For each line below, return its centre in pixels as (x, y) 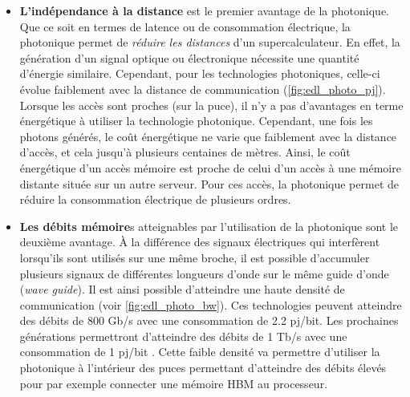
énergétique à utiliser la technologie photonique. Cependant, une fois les (196, 121)
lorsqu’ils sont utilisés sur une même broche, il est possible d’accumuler (195, 257)
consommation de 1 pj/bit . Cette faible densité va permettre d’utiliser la (200, 352)
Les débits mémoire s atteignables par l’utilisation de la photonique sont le (209, 226)
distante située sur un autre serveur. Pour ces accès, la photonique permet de (209, 183)
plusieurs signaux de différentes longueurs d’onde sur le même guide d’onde (204, 273)
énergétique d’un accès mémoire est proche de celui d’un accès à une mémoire (210, 167)
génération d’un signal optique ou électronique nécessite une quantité (189, 57)
